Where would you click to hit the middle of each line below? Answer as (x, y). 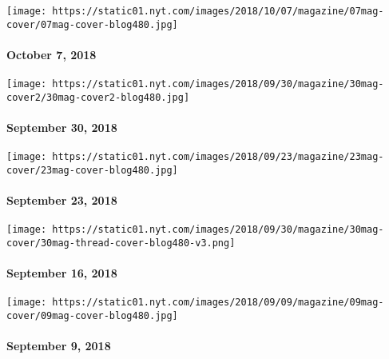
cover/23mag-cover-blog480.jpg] (92, 170)
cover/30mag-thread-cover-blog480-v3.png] (121, 243)
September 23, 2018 (62, 200)
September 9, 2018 (59, 346)
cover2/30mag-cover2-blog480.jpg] (98, 97)
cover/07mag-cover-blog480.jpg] (92, 24)
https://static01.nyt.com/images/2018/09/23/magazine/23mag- (218, 157)
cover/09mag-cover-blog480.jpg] (92, 316)
